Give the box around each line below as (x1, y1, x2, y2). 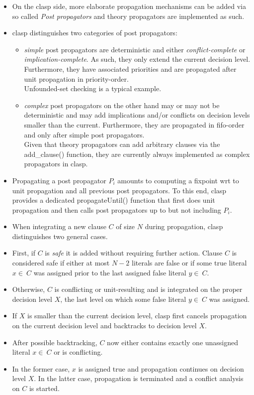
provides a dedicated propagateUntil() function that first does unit (12, 195, 215, 205)
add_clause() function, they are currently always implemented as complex (24, 148, 250, 159)
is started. (29, 383, 60, 393)
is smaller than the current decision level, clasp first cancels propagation (27, 310, 247, 321)
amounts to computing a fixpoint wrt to (117, 175, 239, 185)
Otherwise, (12, 284, 45, 294)
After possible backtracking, (12, 337, 97, 347)
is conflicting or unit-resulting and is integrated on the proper (54, 284, 243, 294)
